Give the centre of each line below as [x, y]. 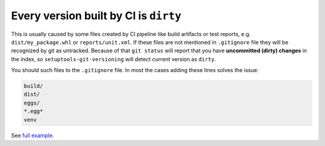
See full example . [32, 135]
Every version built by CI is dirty [96, 16]
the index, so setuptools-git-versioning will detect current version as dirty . [114, 59]
